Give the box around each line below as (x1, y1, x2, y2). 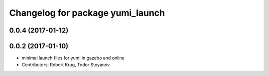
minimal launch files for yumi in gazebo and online (21, 55, 125, 61)
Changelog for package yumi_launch (9, 7, 165, 18)
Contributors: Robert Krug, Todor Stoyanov (21, 62, 110, 68)
